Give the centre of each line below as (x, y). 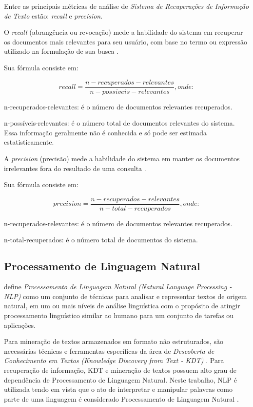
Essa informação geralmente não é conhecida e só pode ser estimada (105, 132)
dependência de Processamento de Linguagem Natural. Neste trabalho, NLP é (120, 379)
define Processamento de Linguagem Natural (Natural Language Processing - (118, 287)
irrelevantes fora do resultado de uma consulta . (75, 168)
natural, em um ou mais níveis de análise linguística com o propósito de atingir (122, 306)
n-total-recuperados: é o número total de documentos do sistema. (101, 240)
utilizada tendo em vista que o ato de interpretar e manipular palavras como (118, 389)
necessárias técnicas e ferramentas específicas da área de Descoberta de (109, 351)
